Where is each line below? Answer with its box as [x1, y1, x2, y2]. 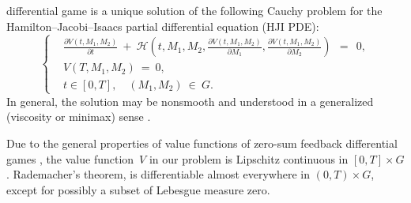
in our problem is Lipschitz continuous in [149, 150, 349, 167]
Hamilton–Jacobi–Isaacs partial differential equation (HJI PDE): [6, 17, 319, 34]
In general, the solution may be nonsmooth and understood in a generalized [6, 92, 374, 109]
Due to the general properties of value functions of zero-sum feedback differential [6, 134, 398, 151]
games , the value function [6, 150, 134, 167]
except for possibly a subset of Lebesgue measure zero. [6, 181, 270, 197]
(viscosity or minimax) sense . [6, 108, 151, 125]
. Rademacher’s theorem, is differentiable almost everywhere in [6, 166, 311, 182]
